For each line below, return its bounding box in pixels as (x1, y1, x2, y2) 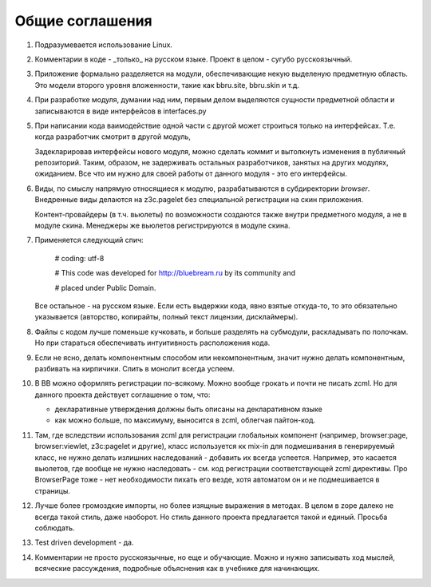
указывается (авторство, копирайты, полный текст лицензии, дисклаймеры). (34, 312, 299, 322)
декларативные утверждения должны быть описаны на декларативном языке (54, 404, 322, 414)
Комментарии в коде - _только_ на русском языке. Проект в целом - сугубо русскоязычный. (34, 54, 353, 64)
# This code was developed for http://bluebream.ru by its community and (54, 268, 295, 278)
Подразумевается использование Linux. (34, 40, 173, 50)
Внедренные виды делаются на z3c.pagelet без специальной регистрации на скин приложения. (34, 195, 364, 204)
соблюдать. (34, 523, 75, 533)
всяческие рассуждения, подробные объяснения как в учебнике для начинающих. (34, 564, 320, 573)
